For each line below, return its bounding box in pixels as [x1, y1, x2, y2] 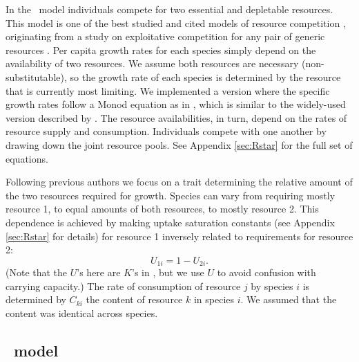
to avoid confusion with [217, 265, 316, 280]
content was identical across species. [6, 305, 158, 320]
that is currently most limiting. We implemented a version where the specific [6, 83, 330, 98]
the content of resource [86, 292, 183, 307]
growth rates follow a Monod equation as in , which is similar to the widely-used [6, 97, 346, 111]
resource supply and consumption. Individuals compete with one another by [6, 124, 327, 138]
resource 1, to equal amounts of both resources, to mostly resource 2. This [6, 201, 319, 216]
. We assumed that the [240, 292, 337, 307]
